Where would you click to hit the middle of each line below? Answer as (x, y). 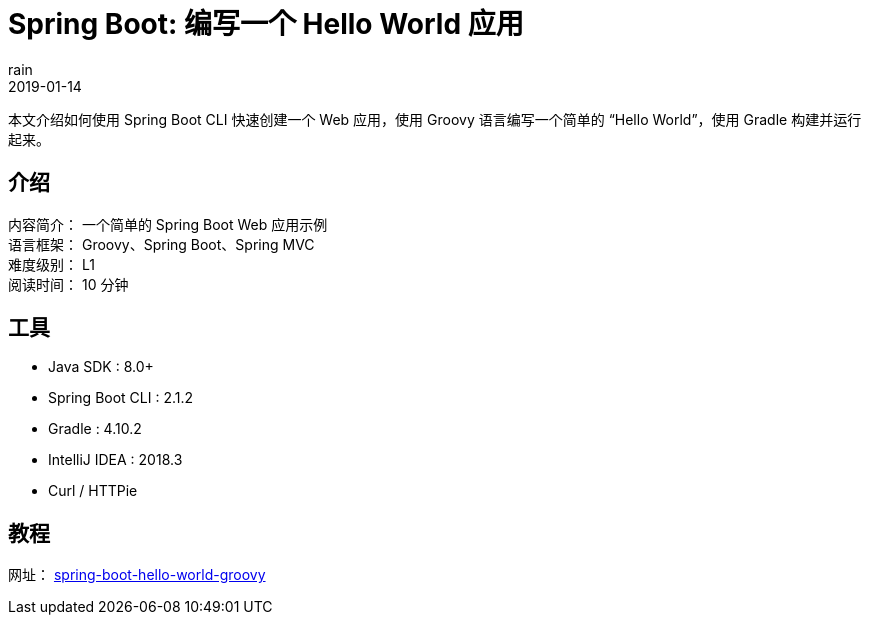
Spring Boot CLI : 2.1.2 (121, 398)
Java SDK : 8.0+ (101, 367)
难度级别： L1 (51, 264)
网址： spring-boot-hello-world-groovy (137, 575)
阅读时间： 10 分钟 (68, 284)
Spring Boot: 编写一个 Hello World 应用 (266, 24)
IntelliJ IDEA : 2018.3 (115, 460)
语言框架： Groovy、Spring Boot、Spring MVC (161, 244)
